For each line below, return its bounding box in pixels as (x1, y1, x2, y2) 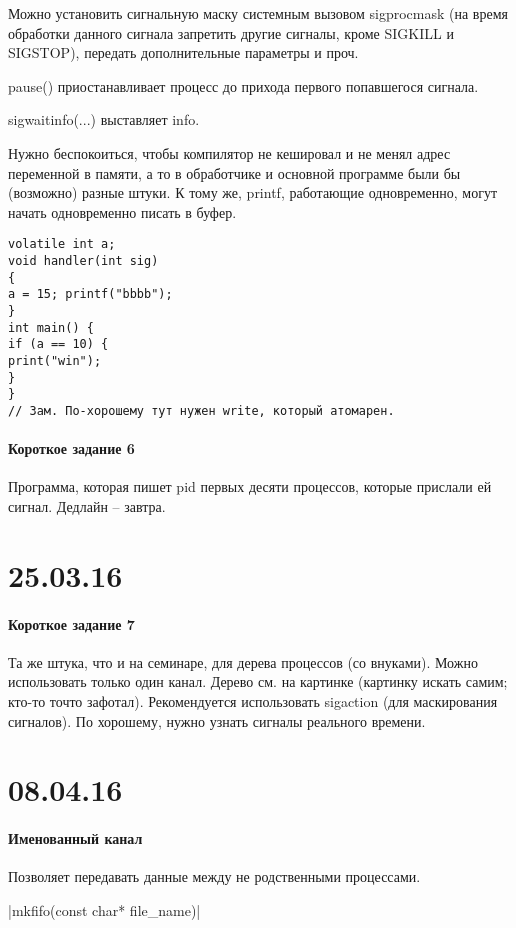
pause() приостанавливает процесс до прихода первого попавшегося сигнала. (8, 75, 479, 96)
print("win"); (8, 353, 102, 368)
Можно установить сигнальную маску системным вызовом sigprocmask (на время (8, 3, 508, 23)
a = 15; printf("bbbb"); (8, 287, 173, 302)
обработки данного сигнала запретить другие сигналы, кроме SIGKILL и (8, 22, 454, 43)
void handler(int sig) (8, 254, 159, 268)
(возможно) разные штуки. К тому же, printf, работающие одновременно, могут (8, 182, 498, 203)
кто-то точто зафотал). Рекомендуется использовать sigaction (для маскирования (8, 690, 498, 711)
